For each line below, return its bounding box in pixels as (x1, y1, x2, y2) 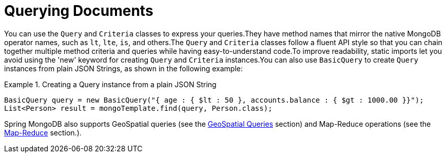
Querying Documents (4, 2, 153, 19)
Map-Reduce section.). (4, 128, 82, 137)
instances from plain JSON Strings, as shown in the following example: (4, 64, 243, 73)
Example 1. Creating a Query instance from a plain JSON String (4, 80, 217, 89)
